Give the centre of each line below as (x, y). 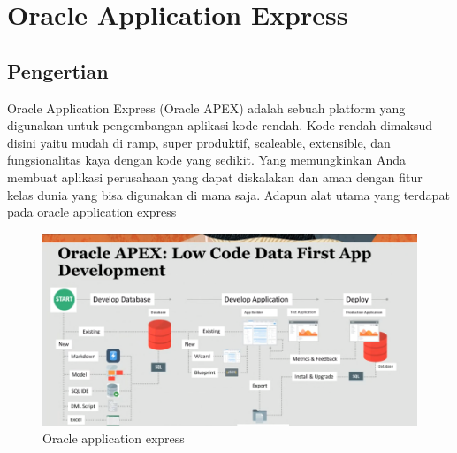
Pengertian (58, 70)
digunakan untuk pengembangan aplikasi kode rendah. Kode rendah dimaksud (220, 125)
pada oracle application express (92, 212)
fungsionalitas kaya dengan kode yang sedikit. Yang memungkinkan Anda (207, 160)
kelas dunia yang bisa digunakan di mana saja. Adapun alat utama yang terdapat (228, 194)
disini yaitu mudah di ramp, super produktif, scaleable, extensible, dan (199, 142)
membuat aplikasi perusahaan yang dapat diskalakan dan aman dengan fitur (215, 177)
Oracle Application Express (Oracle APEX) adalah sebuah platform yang (206, 107)
